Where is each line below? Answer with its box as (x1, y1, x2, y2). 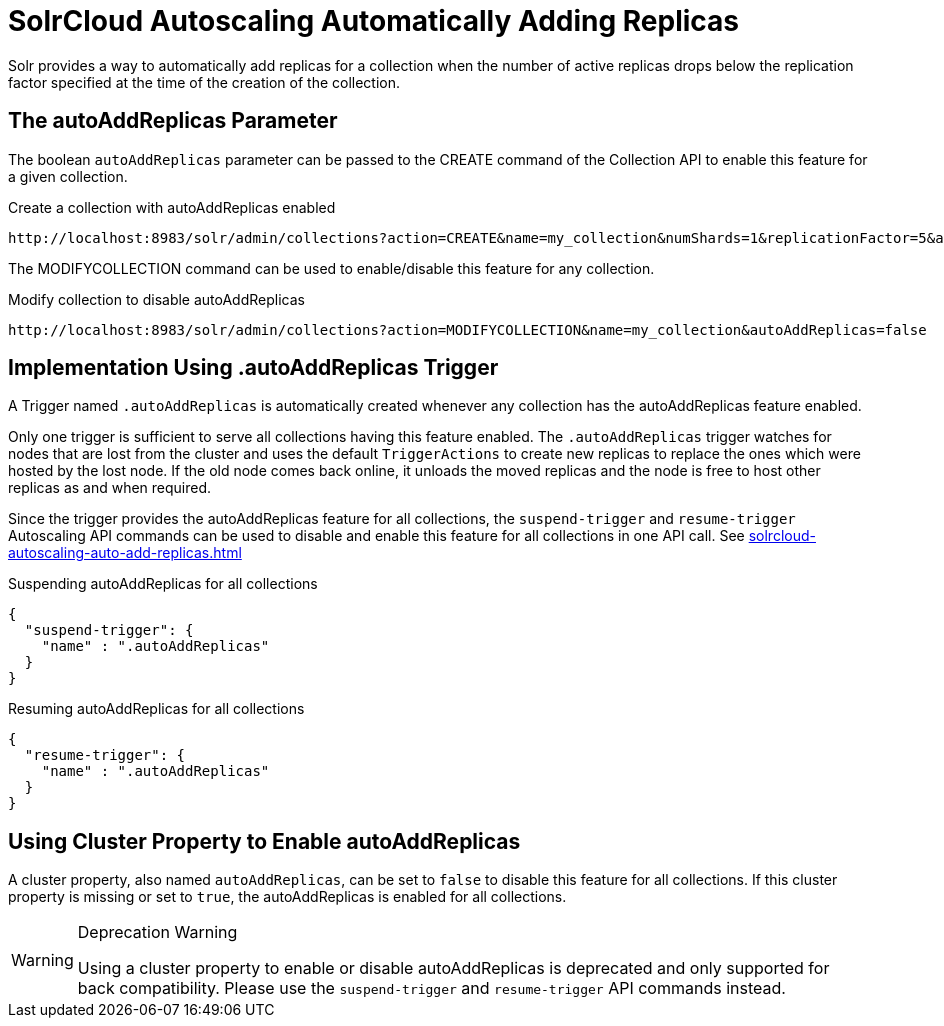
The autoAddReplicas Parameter (8, 108, 338, 134)
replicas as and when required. (8, 479, 212, 497)
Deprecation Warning (77, 922, 238, 943)
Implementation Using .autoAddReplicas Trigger (8, 355, 499, 381)
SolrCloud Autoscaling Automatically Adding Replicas (8, 4, 740, 38)
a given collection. (8, 167, 128, 185)
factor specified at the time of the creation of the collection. (8, 73, 401, 91)
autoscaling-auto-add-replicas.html (8, 544, 242, 562)
